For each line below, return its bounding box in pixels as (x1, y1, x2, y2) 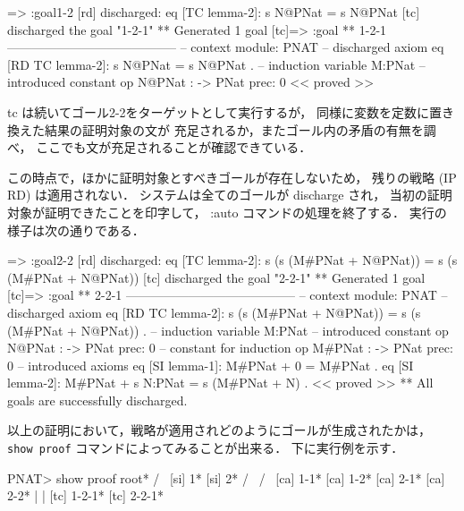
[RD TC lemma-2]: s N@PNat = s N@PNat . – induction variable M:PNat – (7, 55, 426, 73)
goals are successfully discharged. (7, 390, 188, 409)
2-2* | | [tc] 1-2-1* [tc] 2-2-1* (7, 486, 164, 505)
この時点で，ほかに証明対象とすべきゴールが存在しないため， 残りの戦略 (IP (7, 167, 457, 186)
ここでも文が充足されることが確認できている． (36, 138, 312, 157)
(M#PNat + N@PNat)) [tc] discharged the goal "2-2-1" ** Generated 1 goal (7, 268, 426, 286)
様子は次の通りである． (7, 220, 145, 239)
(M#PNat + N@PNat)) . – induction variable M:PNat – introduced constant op (7, 320, 449, 339)
